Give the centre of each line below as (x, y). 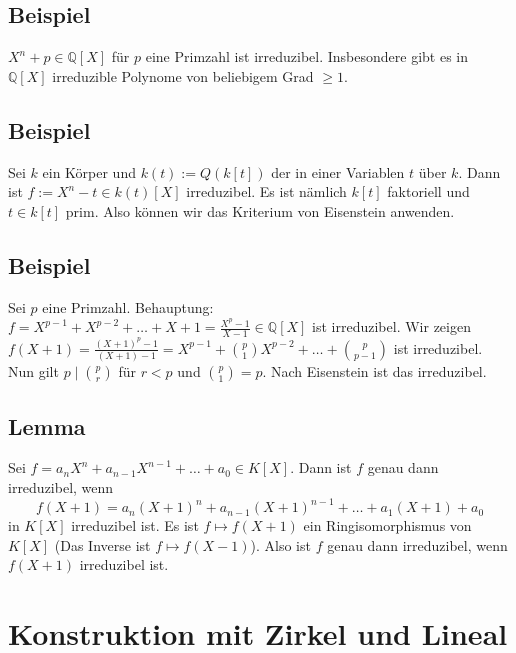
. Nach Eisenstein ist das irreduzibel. (374, 371)
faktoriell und (428, 191)
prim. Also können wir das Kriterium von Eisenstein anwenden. (260, 210)
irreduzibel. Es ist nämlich (266, 191)
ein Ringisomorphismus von (387, 525)
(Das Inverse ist (102, 544)
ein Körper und (89, 171)
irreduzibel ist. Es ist (135, 525)
